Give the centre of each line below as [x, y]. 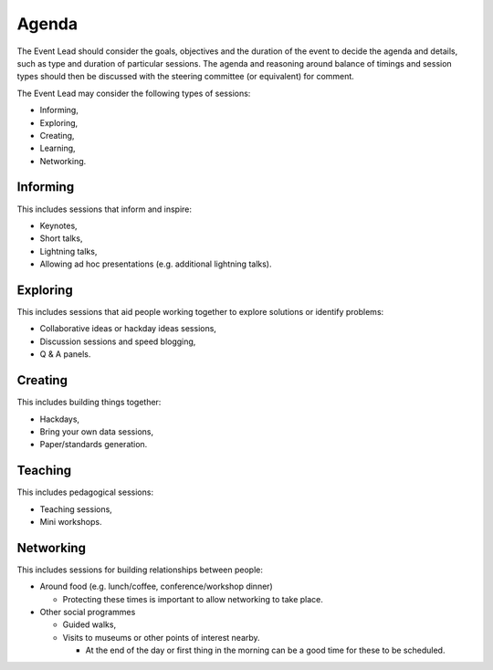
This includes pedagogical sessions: [85, 492]
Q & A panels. [65, 354]
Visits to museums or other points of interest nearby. [161, 637]
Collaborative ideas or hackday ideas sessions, [128, 329]
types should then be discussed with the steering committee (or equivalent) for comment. [186, 77]
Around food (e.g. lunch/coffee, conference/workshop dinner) [156, 586]
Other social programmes [88, 612]
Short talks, [61, 238]
